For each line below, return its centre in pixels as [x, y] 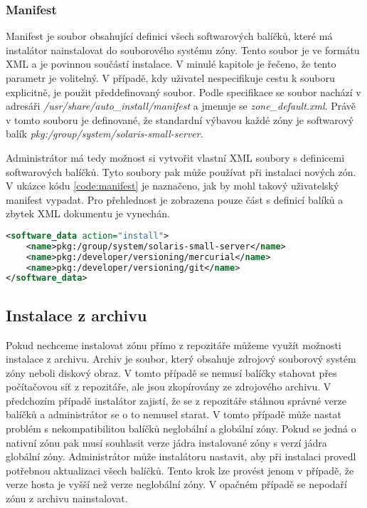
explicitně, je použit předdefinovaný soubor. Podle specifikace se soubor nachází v [183, 92]
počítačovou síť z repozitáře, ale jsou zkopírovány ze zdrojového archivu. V [169, 387]
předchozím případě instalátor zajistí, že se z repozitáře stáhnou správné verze [176, 400]
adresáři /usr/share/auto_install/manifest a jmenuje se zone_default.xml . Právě [181, 106]
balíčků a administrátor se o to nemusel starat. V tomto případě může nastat [174, 414]
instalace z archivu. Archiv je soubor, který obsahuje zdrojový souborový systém [181, 359]
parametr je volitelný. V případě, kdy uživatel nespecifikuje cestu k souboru [170, 78]
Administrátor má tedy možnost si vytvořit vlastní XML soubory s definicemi [175, 157]
